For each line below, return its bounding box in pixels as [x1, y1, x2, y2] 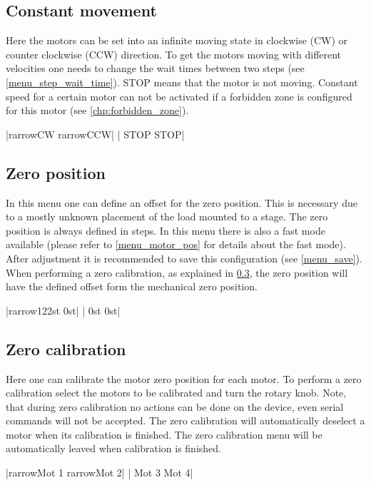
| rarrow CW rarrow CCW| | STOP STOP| [6, 126, 185, 141]
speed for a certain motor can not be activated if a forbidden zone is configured [6, 88, 352, 103]
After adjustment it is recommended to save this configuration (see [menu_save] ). [6, 250, 362, 265]
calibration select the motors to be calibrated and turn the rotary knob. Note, [6, 385, 347, 400]
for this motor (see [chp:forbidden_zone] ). [6, 103, 189, 118]
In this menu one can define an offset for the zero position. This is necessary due [6, 195, 357, 210]
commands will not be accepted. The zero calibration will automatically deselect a [6, 413, 365, 428]
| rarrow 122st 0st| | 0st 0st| [6, 302, 121, 317]
